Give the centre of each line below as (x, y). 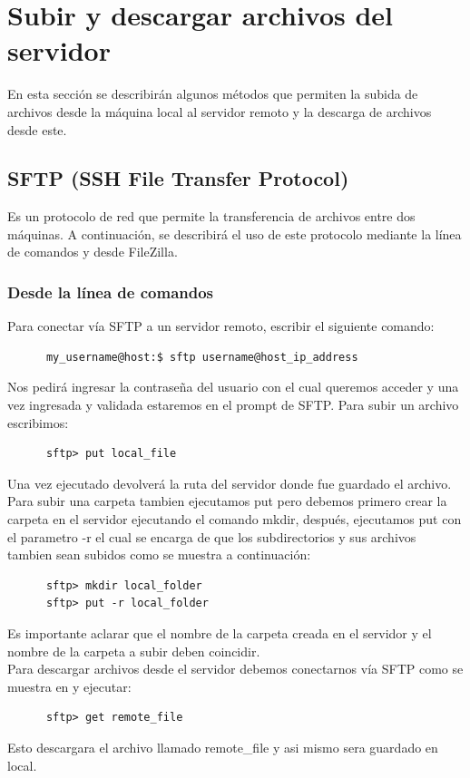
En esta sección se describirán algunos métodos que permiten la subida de (213, 94)
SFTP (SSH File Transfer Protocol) (178, 178)
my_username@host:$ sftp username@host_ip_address (202, 357)
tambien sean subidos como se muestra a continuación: (159, 554)
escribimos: (38, 422)
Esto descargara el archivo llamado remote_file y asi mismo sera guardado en (223, 747)
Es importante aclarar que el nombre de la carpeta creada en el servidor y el (220, 633)
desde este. (37, 129)
